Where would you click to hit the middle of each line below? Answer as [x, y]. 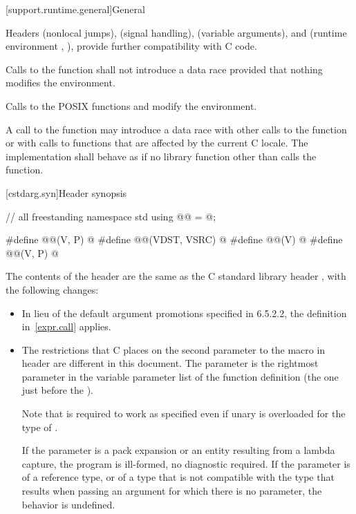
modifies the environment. [60, 83]
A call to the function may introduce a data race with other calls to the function [176, 129]
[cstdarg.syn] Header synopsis [66, 192]
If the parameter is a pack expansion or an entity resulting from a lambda [178, 450]
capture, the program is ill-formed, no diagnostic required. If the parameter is [186, 463]
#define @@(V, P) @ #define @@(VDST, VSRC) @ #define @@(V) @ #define [174, 239]
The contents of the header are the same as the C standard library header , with [176, 276]
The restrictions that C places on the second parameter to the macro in [174, 349]
